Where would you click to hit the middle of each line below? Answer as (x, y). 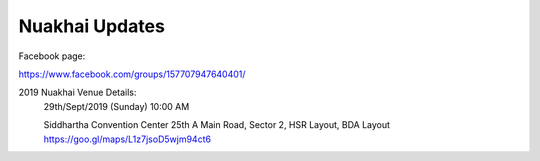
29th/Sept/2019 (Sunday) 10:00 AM (116, 106)
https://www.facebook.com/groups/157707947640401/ (132, 74)
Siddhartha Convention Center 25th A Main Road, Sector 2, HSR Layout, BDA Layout (216, 125)
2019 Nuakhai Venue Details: (77, 92)
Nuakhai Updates (91, 26)
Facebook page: (52, 56)
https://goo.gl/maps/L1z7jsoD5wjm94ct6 (127, 139)
